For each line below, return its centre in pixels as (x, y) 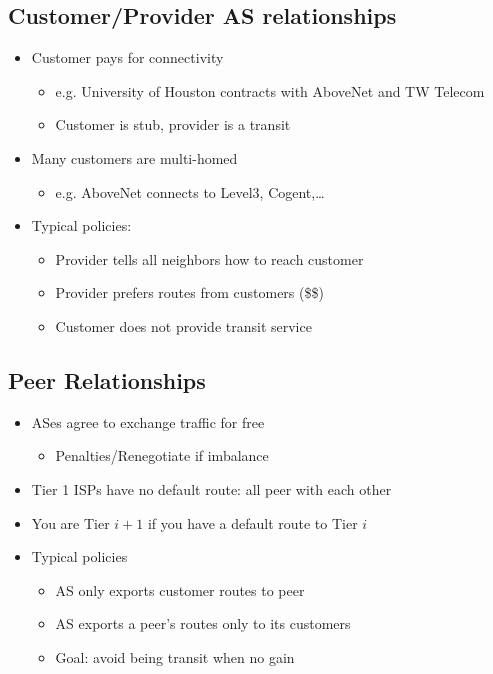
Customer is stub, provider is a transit (173, 124)
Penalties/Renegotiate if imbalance (162, 455)
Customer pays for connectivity (127, 57)
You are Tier (70, 522)
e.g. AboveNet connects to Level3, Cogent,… (190, 191)
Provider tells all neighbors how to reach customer (209, 258)
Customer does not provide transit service (183, 325)
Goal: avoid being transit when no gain (175, 656)
